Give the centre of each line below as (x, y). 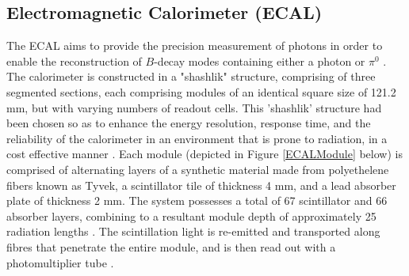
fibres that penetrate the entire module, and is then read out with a (171, 246)
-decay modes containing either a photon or (260, 60)
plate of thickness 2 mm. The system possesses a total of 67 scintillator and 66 (197, 200)
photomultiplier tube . (60, 262)
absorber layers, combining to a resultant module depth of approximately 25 (191, 216)
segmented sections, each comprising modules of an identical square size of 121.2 (201, 91)
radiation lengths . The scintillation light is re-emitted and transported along (193, 231)
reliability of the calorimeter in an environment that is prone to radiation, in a (197, 138)
